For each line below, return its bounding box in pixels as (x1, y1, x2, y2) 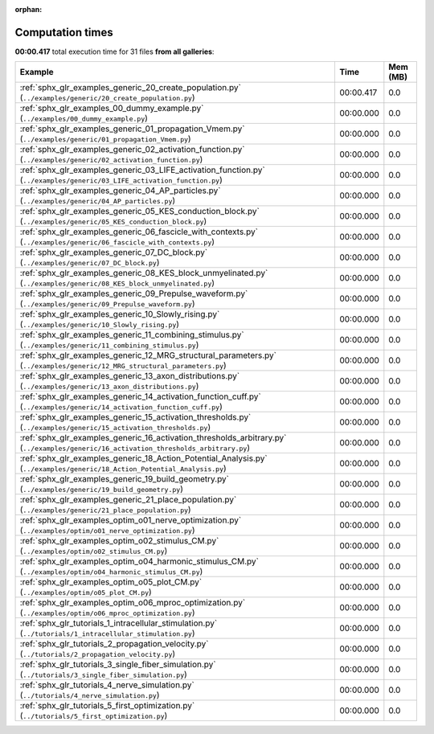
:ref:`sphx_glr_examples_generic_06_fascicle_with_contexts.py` (19, 226, 259, 237)
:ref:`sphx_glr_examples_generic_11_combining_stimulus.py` (19, 330, 244, 341)
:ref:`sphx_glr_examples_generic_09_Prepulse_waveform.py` (19, 288, 248, 299)
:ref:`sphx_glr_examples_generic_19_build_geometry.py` (19, 474, 229, 485)
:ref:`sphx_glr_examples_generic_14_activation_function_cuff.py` (19, 391, 261, 402)
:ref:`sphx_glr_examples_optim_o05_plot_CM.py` (19, 576, 203, 588)
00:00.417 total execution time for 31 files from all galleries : (14, 47, 215, 56)
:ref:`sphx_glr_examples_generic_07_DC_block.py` (19, 247, 208, 258)
